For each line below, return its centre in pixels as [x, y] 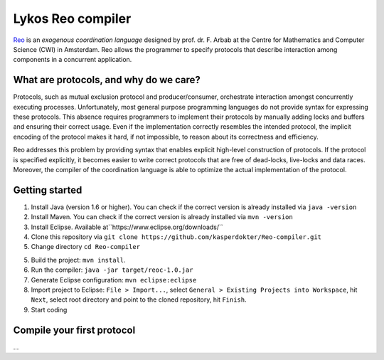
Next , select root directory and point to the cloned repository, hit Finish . [139, 300]
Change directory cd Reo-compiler [86, 247]
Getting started [48, 190]
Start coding [49, 309]
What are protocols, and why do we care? [107, 80]
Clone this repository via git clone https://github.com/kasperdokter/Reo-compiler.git [176, 237]
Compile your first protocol [74, 330]
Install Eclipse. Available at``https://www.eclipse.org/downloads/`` [127, 227]
